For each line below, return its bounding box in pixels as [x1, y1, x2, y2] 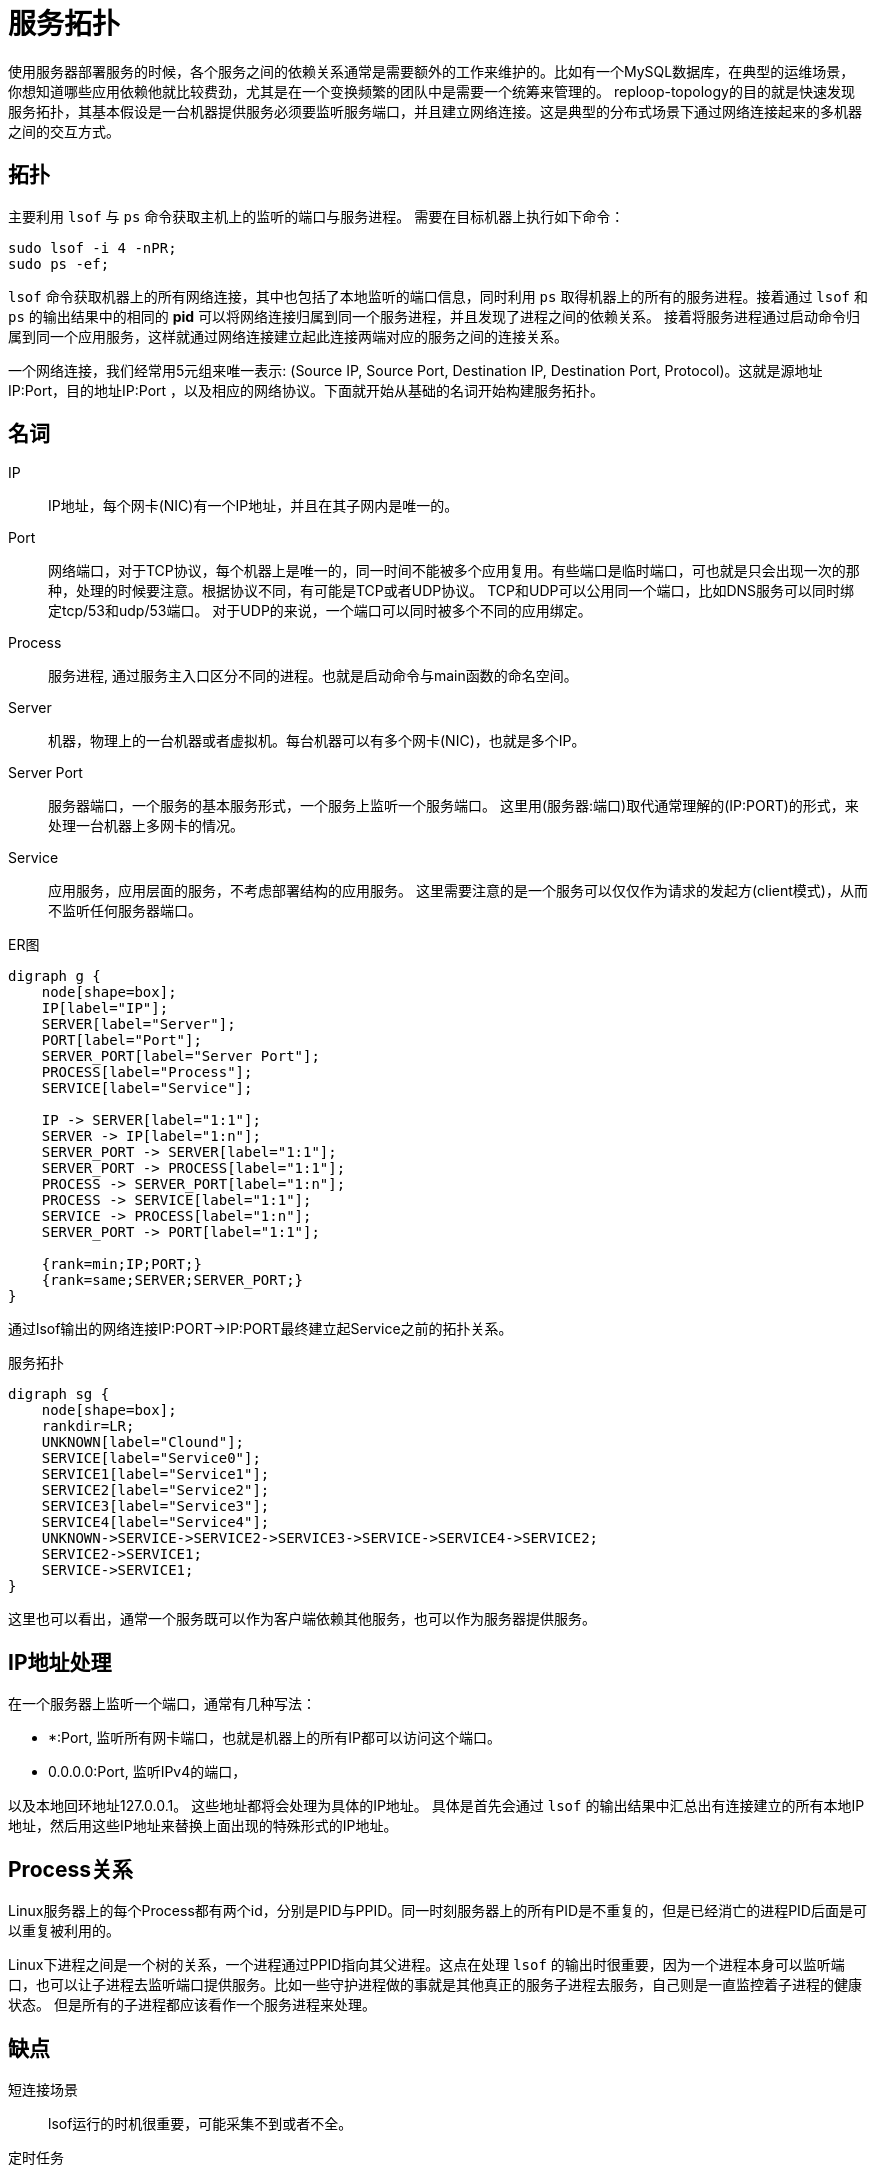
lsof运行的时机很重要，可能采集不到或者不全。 [48, 2114, 353, 2132]
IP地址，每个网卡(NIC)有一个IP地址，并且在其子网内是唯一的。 [48, 497, 459, 515]
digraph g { [8, 968, 101, 985]
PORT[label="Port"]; [41, 1032, 202, 1049]
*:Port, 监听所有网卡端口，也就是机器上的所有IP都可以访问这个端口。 [48, 1729, 502, 1747]
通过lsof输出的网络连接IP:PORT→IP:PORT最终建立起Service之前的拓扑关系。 [8, 1320, 513, 1338]
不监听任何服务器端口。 [48, 902, 202, 920]
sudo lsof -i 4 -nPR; [8, 239, 177, 256]
